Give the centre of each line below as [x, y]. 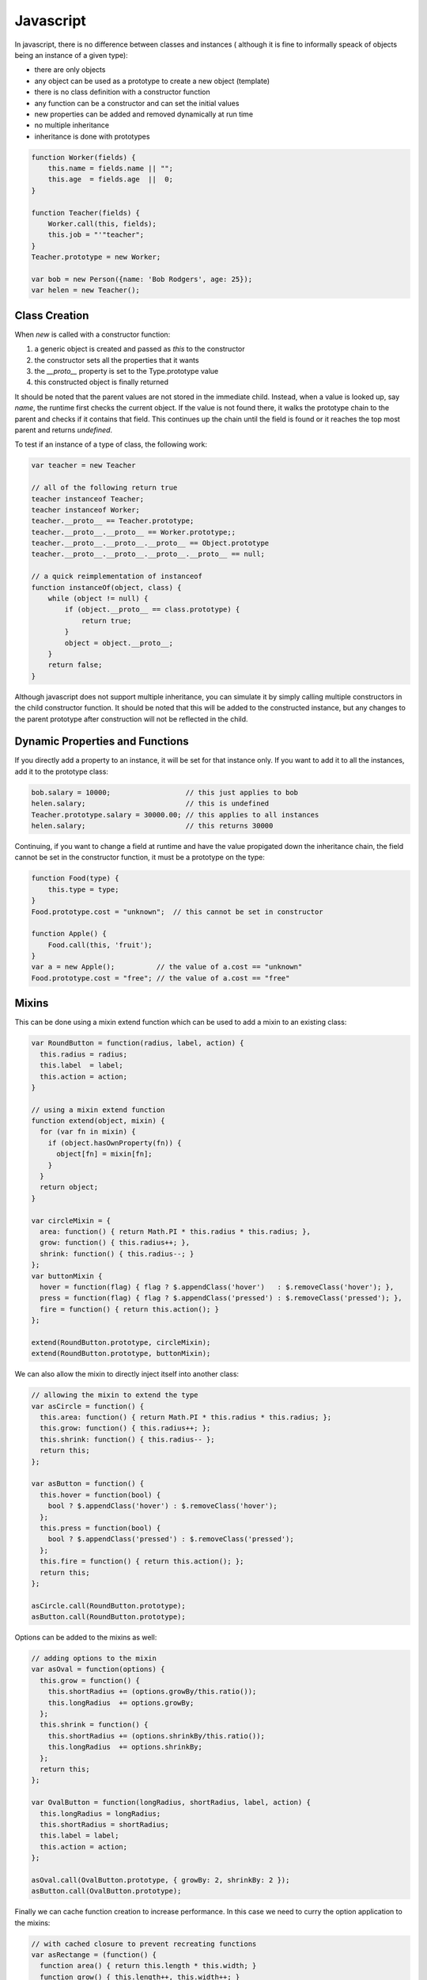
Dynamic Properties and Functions [102, 742]
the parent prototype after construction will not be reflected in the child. [131, 719]
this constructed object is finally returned [102, 382]
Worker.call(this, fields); [102, 224]
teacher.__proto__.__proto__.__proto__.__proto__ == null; [148, 554]
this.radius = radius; [84, 1054]
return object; [69, 1187]
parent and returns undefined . [64, 430]
